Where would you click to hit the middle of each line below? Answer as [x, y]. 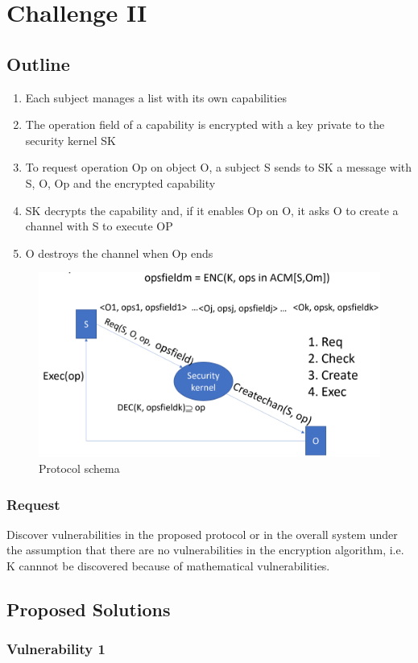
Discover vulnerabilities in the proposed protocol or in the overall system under [202, 534]
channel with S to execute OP [99, 226]
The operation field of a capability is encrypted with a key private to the [205, 124]
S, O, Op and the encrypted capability [120, 182]
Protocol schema [79, 468]
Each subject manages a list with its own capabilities [156, 97]
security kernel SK [70, 140]
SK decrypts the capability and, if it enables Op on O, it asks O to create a [212, 210]
